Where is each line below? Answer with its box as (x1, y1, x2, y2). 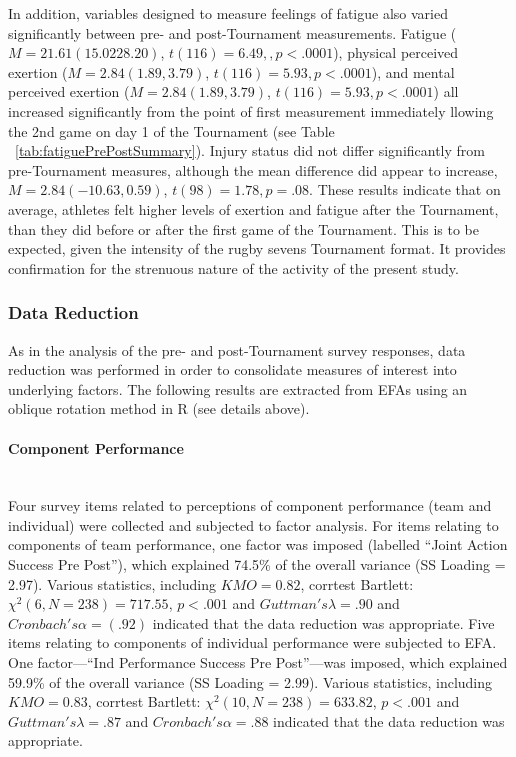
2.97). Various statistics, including (8, 573, 217, 594)
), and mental (371, 61, 455, 82)
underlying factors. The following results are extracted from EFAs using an (8, 378, 468, 399)
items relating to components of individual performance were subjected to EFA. (8, 632, 497, 653)
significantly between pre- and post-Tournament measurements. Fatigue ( (8, 22, 457, 43)
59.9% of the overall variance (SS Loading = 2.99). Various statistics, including (8, 671, 493, 692)
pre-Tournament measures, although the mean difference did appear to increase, (8, 159, 498, 180)
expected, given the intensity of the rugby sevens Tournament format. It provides (8, 238, 506, 259)
